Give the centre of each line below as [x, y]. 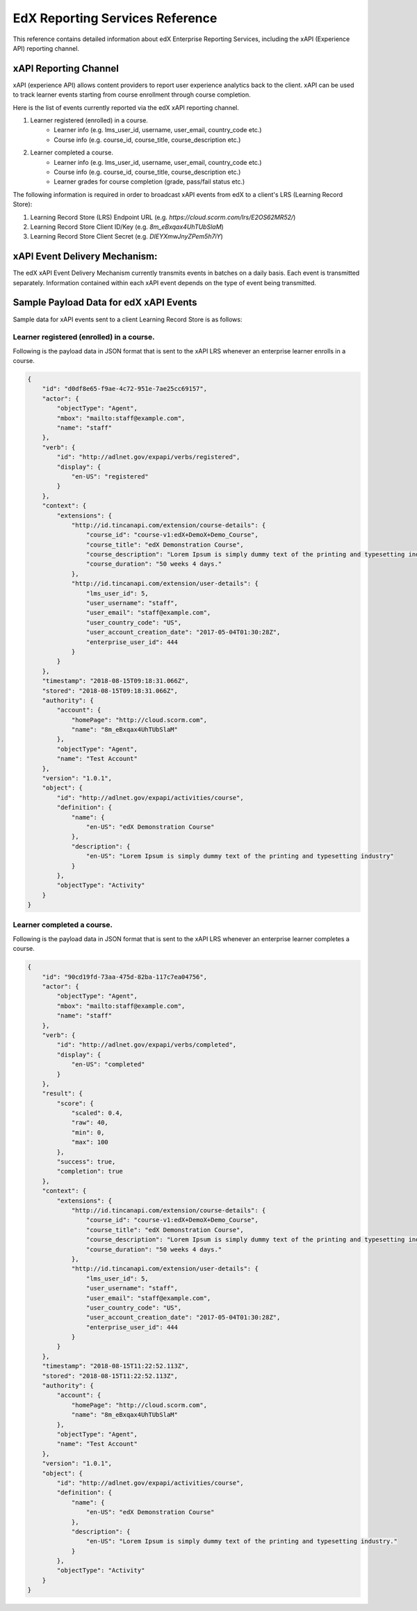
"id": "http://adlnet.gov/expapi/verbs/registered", [148, 457]
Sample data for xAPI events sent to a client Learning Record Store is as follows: [128, 319]
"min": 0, [88, 1132]
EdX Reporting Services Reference [115, 18]
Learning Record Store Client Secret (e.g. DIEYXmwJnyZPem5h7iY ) [127, 237]
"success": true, [86, 1162]
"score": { [75, 1103]
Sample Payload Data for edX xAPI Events [105, 303]
